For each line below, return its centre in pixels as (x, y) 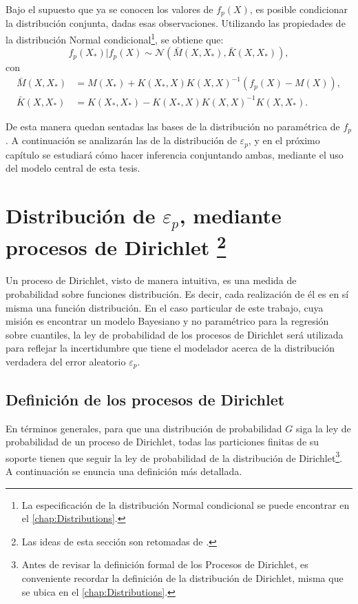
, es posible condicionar (299, 9)
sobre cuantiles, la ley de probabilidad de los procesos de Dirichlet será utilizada (175, 334)
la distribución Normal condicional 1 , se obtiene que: (115, 38)
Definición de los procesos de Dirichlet (145, 399)
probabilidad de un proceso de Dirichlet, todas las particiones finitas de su (162, 442)
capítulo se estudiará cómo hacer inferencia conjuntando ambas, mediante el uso (175, 154)
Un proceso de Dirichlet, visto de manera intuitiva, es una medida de (151, 280)
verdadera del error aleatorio (66, 361)
